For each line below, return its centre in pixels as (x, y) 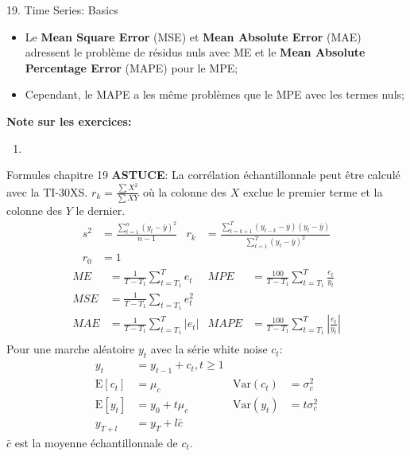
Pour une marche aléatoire (71, 349)
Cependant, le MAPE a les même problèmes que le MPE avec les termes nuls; (215, 94)
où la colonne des (185, 191)
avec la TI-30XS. (47, 191)
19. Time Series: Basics (62, 10)
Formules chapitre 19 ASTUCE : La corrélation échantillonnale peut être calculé (203, 175)
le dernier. (101, 210)
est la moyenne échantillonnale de (96, 442)
